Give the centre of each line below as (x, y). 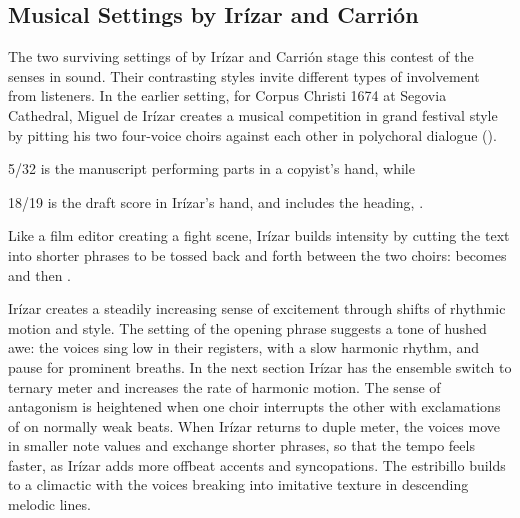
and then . (40, 274)
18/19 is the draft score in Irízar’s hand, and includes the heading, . (216, 201)
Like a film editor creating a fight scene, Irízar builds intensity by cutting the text (259, 235)
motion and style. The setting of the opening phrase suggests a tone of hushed (247, 327)
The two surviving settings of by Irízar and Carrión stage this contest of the (241, 56)
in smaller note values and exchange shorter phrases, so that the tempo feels (241, 445)
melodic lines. (49, 504)
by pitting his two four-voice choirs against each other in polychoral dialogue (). (252, 134)
